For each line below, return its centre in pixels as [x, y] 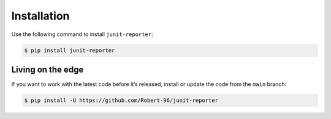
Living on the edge [48, 69]
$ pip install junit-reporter [70, 50]
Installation [40, 16]
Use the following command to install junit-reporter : [82, 34]
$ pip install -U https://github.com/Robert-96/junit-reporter [121, 100]
